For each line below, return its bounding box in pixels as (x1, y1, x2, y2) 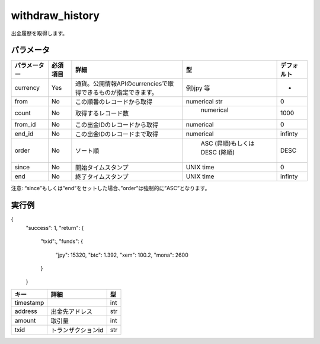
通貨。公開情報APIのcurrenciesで (75, 80, 168, 88)
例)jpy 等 (185, 84, 210, 92)
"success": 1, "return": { (25, 224, 84, 231)
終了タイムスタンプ (75, 173, 129, 181)
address (14, 307, 38, 315)
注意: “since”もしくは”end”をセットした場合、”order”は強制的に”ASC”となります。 (11, 185, 210, 192)
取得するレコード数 (75, 109, 129, 118)
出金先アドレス (50, 307, 93, 315)
